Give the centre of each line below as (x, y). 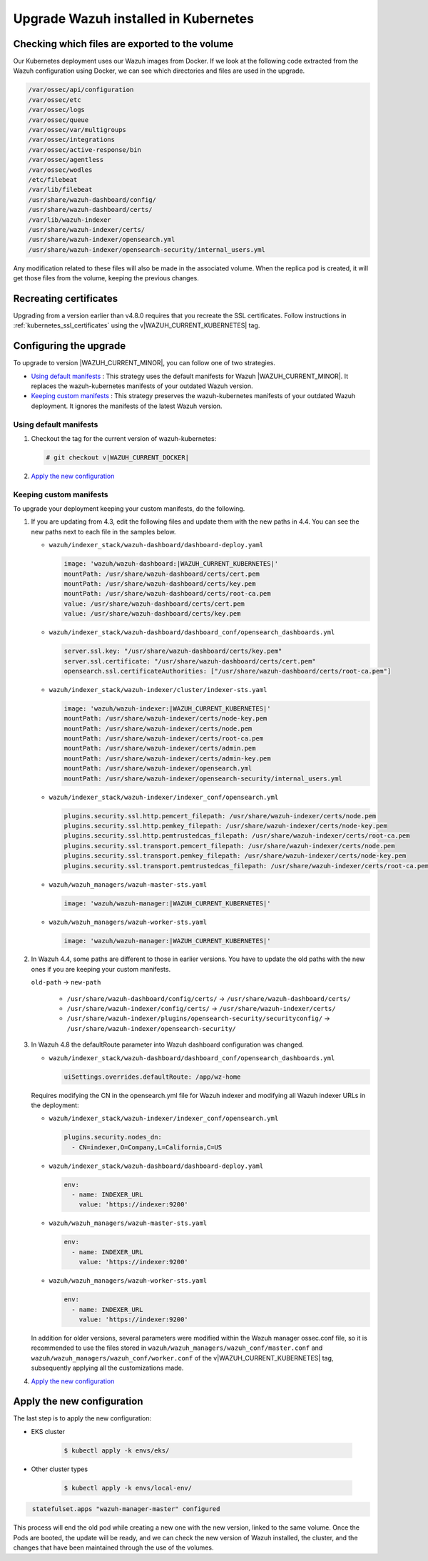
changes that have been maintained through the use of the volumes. (113, 1547)
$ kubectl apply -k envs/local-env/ (128, 1488)
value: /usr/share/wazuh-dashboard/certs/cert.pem (154, 604)
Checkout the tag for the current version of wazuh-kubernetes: (124, 438)
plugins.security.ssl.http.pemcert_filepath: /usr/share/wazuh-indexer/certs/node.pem (220, 816)
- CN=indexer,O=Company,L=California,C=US (147, 1147)
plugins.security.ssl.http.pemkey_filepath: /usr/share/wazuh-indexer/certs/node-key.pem (226, 826)
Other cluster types (60, 1469)
